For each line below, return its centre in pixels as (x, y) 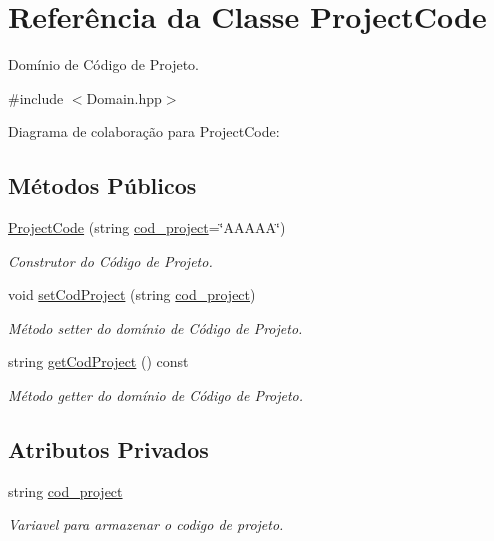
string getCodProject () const (98, 361)
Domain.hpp (124, 97)
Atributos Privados (108, 449)
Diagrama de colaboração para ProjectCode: (144, 131)
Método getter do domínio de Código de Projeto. (156, 395)
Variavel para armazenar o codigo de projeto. (146, 524)
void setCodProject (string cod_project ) (132, 294)
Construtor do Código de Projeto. (110, 260)
